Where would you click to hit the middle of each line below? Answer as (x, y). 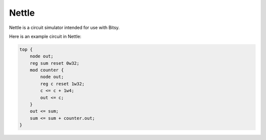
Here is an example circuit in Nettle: (45, 36)
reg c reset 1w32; (62, 84)
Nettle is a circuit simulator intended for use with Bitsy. (65, 28)
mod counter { (47, 70)
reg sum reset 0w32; (55, 63)
